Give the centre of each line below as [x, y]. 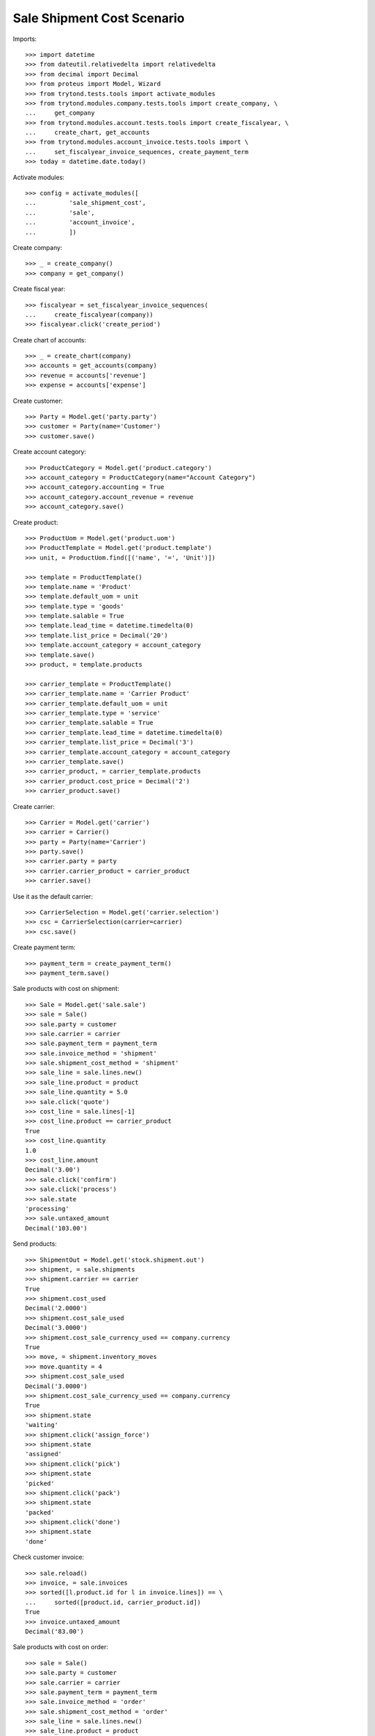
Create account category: [50, 452]
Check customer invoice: [49, 1557]
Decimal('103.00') [57, 1228]
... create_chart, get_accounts [87, 133]
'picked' [40, 1483]
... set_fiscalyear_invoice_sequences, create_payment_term [137, 152]
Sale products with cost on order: [60, 1647]
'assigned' [44, 1454]
